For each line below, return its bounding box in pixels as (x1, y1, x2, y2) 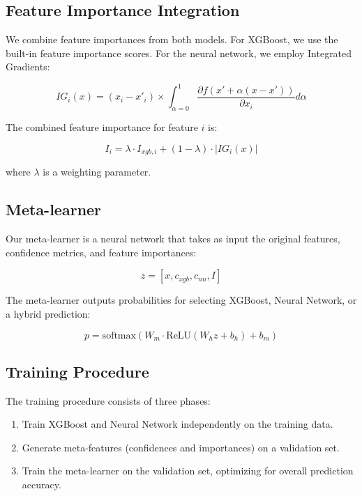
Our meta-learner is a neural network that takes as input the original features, (6, 231, 340, 246)
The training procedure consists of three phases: (6, 393, 211, 408)
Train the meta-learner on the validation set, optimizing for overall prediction (22, 463, 354, 478)
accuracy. (22, 477, 61, 492)
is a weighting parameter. (43, 164, 151, 179)
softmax (102, 330, 136, 341)
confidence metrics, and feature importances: (6, 245, 197, 259)
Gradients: (6, 59, 50, 74)
